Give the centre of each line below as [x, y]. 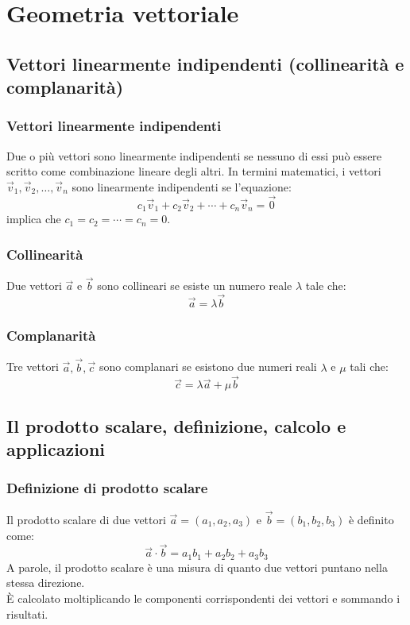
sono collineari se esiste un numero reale [195, 285]
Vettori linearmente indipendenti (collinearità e [205, 63]
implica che [34, 219]
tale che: [326, 285]
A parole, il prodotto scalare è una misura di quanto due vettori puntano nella [197, 567]
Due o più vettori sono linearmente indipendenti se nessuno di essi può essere [194, 155]
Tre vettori [33, 367]
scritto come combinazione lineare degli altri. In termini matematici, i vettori [194, 171]
